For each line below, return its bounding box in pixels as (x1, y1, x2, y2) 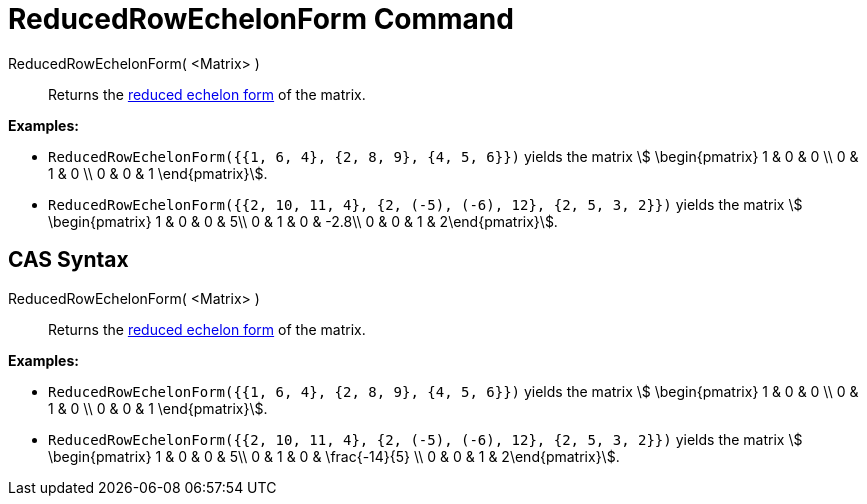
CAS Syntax (8, 247, 129, 273)
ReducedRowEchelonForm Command (8, 2, 514, 36)
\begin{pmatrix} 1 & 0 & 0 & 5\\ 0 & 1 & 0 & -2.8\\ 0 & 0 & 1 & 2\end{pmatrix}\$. (48, 212, 558, 230)
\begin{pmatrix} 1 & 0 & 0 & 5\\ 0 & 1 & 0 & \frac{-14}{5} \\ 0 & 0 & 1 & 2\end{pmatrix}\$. (48, 447, 620, 465)
